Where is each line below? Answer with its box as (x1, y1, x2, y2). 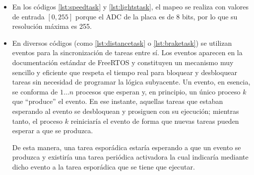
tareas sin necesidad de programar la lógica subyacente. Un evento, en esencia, (12, 77, 251, 87)
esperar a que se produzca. (12, 125, 93, 136)
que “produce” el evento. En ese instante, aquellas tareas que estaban (12, 96, 223, 106)
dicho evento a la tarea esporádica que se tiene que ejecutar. (12, 161, 195, 172)
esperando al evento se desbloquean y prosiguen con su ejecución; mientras (12, 105, 239, 116)
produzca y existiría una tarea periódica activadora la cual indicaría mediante (12, 152, 249, 162)
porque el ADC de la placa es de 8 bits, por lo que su (75, 11, 238, 21)
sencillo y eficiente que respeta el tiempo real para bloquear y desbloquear (12, 67, 237, 77)
